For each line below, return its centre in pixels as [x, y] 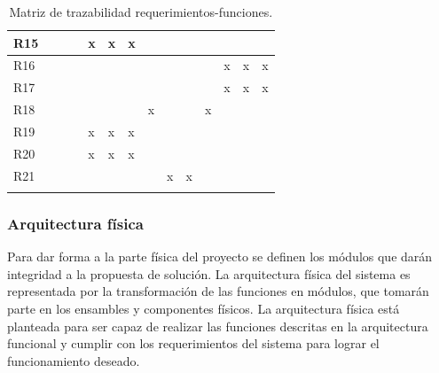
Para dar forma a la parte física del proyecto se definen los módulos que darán [220, 256]
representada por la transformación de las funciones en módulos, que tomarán [218, 291]
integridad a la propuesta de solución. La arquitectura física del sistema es [209, 273]
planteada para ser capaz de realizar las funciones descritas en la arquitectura [218, 326]
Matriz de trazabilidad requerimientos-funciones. [141, 12]
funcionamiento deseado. [74, 360]
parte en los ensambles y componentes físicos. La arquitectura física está [204, 308]
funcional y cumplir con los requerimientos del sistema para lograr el [193, 343]
